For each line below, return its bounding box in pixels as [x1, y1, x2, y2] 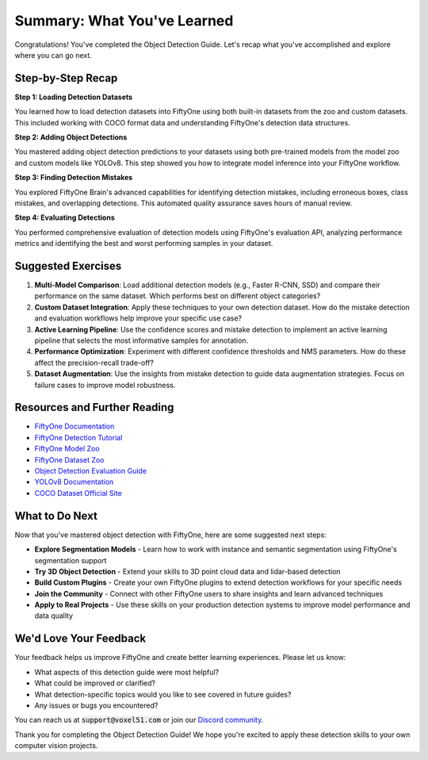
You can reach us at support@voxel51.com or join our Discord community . [14, 715, 264, 725]
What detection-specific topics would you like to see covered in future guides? [34, 689, 292, 699]
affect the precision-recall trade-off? [34, 358, 155, 367]
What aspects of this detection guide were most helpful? [34, 667, 220, 677]
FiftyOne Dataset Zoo [34, 455, 105, 464]
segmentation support [34, 555, 107, 565]
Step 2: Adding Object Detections [14, 132, 128, 142]
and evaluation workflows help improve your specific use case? [34, 313, 242, 323]
